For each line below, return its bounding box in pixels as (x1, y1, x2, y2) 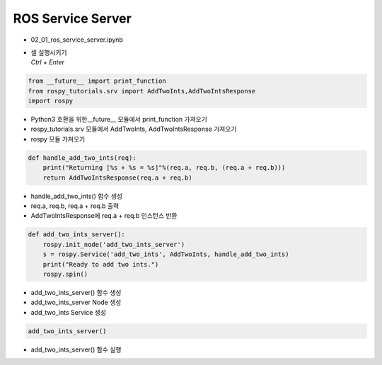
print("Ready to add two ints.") (42, 260, 159, 268)
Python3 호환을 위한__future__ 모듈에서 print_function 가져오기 (30, 115, 208, 124)
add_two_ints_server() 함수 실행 (30, 345, 122, 354)
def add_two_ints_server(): (28, 231, 125, 238)
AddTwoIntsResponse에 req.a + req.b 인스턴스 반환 (30, 212, 178, 220)
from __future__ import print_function (28, 77, 166, 85)
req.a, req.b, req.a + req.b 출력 (30, 202, 120, 210)
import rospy (28, 97, 74, 105)
